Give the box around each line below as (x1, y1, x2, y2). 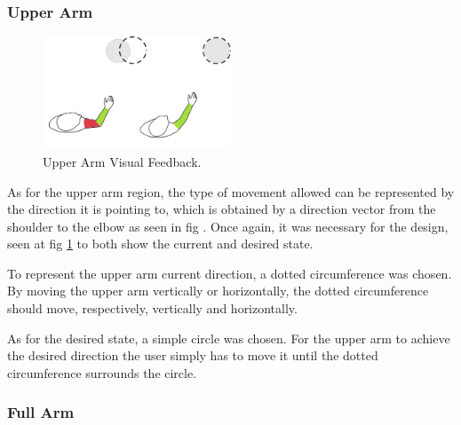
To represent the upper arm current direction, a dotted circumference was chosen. (7, 264, 452, 282)
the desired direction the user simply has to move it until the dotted (7, 346, 378, 365)
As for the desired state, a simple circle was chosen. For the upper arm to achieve (7, 328, 450, 347)
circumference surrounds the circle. (7, 363, 197, 382)
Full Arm (7, 401, 75, 423)
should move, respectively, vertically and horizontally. (7, 299, 298, 318)
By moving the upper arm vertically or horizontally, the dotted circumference (7, 281, 429, 300)
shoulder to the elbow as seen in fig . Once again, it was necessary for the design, (7, 216, 449, 235)
